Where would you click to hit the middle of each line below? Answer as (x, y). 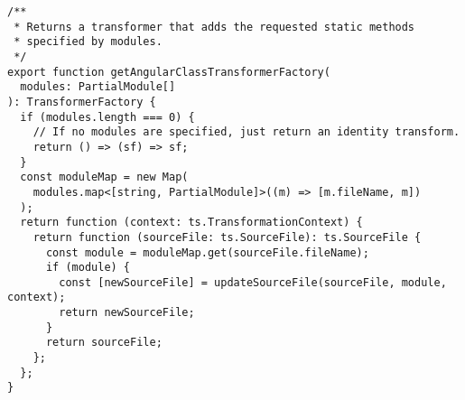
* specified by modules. (88, 42)
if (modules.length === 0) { (107, 117)
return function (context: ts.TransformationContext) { (191, 223)
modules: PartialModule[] (98, 87)
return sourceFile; (104, 343)
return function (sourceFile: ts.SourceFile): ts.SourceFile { (227, 237)
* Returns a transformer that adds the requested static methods (214, 27)
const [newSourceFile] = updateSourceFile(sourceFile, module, (253, 282)
